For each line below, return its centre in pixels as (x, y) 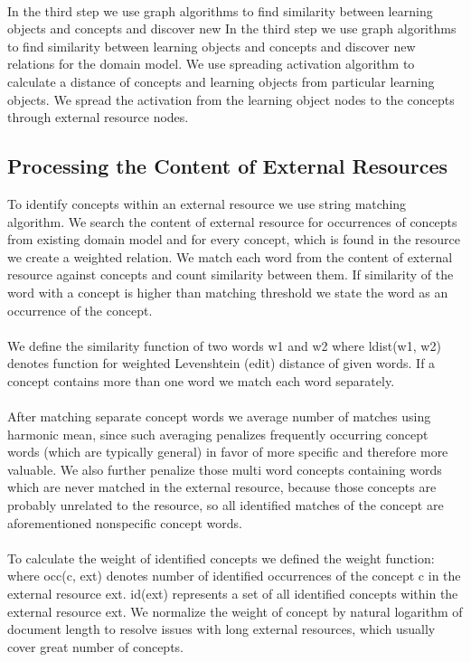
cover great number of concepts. (96, 646)
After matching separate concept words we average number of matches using (219, 416)
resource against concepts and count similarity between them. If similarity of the (231, 274)
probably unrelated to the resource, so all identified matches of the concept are (226, 505)
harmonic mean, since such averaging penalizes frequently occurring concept (218, 434)
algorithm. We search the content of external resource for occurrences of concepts (232, 221)
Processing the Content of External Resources (228, 166)
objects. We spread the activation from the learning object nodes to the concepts (231, 99)
